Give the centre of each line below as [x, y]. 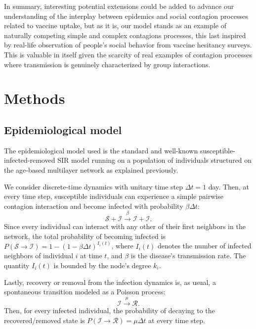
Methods [35, 98]
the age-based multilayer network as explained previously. [91, 169]
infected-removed [30, 160]
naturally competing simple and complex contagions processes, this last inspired [125, 35]
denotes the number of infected [204, 246]
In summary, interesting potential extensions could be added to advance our [119, 6]
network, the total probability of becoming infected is [85, 236]
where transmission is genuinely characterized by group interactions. [107, 64]
